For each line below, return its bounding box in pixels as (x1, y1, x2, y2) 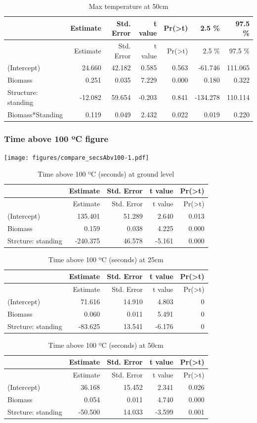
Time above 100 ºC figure (4, 132, 109, 144)
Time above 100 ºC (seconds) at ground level (38, 168, 174, 179)
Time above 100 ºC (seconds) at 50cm (48, 339, 164, 350)
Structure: (7, 87, 38, 97)
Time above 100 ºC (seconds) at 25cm (48, 254, 164, 264)
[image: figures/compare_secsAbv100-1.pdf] (4, 154, 149, 161)
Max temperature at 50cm (88, 1, 169, 11)
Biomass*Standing (7, 109, 63, 119)
